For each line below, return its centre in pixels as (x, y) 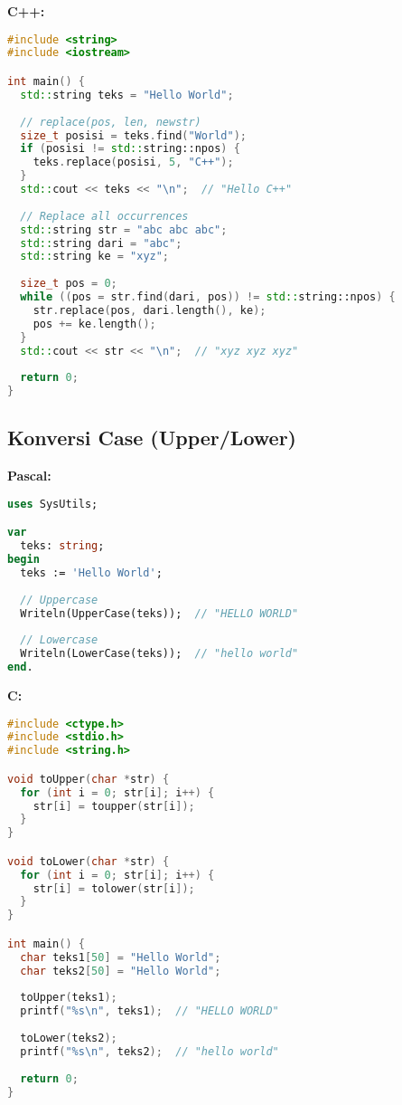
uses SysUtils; (53, 504)
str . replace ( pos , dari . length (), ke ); (150, 310)
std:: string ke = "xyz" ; (95, 257)
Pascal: (29, 476)
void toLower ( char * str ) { (89, 861)
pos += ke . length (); (94, 324)
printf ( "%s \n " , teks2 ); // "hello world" (150, 1051)
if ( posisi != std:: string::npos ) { (130, 149)
